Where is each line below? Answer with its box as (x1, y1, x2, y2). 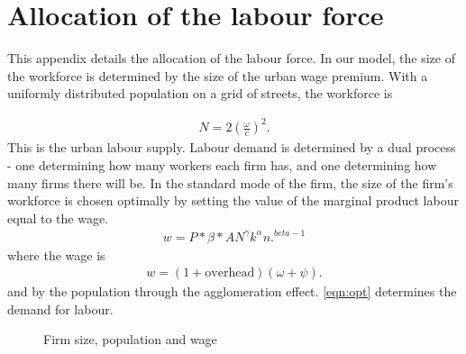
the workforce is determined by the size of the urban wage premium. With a (7, 66, 428, 85)
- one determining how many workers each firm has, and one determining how (7, 156, 437, 175)
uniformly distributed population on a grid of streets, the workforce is (7, 84, 393, 103)
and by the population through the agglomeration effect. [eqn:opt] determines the (7, 282, 457, 301)
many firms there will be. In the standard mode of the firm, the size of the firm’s (7, 173, 453, 192)
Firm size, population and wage (43, 330, 217, 349)
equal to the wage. (7, 208, 108, 227)
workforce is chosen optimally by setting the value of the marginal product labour (7, 191, 459, 210)
